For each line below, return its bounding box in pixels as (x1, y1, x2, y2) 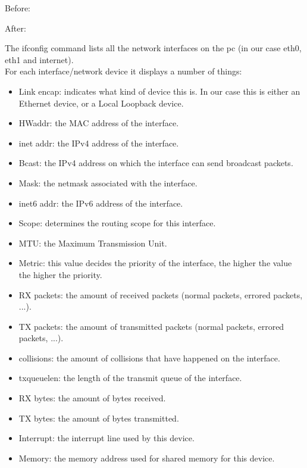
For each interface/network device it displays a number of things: (5, 65, 242, 77)
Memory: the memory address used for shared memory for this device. (18, 451, 275, 464)
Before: (5, 2, 31, 14)
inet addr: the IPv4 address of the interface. (18, 136, 179, 149)
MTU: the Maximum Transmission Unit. (18, 236, 167, 249)
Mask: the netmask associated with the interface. (18, 176, 198, 189)
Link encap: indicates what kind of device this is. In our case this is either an (18, 85, 300, 97)
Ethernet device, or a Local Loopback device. (18, 96, 184, 109)
